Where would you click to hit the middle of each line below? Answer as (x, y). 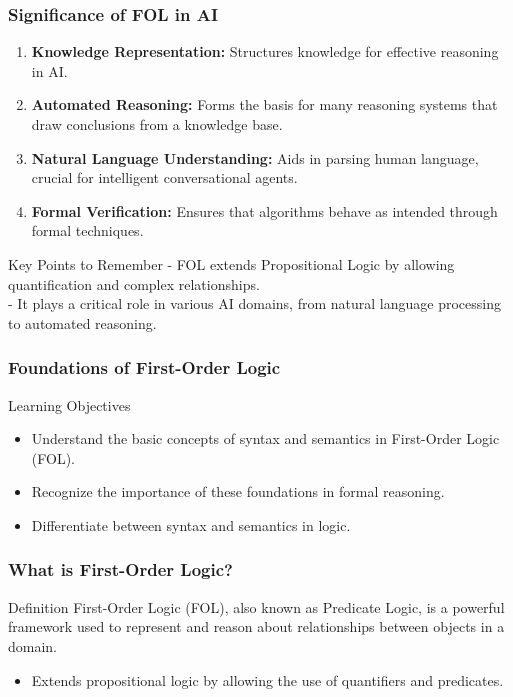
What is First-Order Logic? (120, 569)
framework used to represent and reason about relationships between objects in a (256, 626)
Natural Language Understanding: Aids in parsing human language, (255, 157)
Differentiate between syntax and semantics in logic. (191, 524)
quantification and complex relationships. (134, 283)
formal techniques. (87, 230)
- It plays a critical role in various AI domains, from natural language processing (254, 303)
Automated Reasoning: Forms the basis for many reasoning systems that (264, 104)
